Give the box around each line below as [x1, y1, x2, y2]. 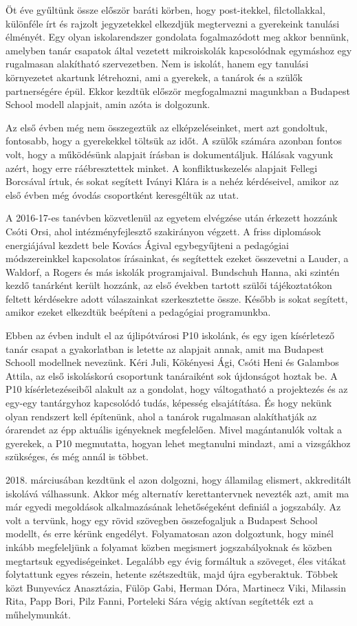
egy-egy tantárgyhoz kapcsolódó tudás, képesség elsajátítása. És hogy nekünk [6, 396, 332, 410]
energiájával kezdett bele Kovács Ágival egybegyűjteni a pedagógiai [6, 237, 289, 252]
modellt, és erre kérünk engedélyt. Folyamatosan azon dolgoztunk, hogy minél [6, 526, 334, 541]
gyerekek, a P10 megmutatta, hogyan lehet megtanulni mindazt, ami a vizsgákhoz [6, 435, 351, 450]
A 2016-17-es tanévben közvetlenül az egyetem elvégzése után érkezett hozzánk [6, 211, 338, 225]
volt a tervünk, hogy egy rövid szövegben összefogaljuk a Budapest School [6, 512, 318, 527]
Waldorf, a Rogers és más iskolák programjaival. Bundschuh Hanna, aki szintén [6, 264, 340, 279]
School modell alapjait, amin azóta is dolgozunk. [6, 97, 210, 111]
